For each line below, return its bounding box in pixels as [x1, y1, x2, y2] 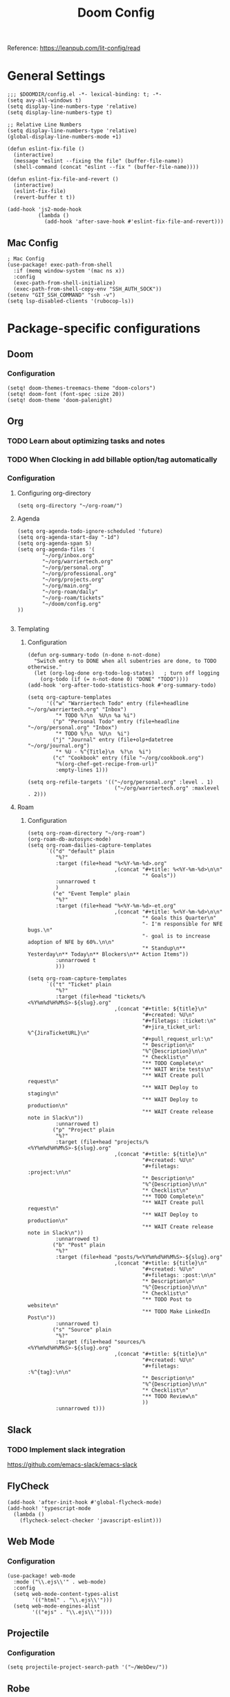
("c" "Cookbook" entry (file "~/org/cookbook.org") [52, 754, 204, 762]
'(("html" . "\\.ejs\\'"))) [32, 1597, 113, 1604]
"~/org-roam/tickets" [42, 595, 105, 601]
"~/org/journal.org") [27, 743, 90, 750]
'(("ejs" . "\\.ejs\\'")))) [32, 1608, 113, 1615]
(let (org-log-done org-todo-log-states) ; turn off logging [33, 670, 220, 677]
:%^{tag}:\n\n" [27, 1369, 71, 1376]
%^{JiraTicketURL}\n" [27, 1030, 90, 1037]
